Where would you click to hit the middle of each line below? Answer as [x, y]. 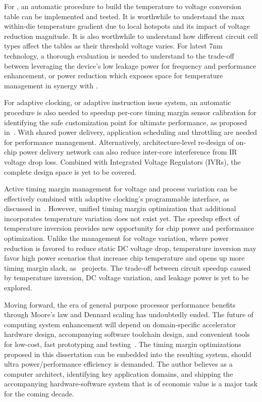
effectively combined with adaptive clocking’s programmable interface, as [117, 198]
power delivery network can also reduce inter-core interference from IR [128, 152]
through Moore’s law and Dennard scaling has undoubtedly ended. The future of [129, 314]
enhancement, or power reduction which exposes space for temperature [114, 76]
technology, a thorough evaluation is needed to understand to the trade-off [119, 55]
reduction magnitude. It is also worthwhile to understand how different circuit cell [131, 36]
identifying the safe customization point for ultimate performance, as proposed [126, 122]
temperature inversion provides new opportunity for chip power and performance [129, 228]
